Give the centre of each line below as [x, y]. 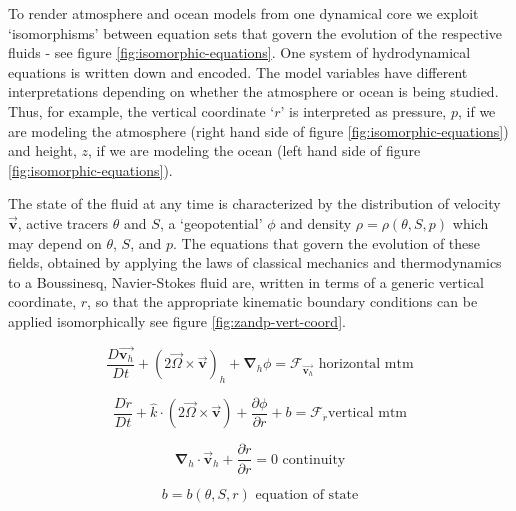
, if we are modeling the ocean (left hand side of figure [254, 150]
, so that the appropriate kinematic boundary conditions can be [282, 301]
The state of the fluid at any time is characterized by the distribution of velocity [254, 203]
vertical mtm [368, 413]
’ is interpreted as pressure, [363, 110]
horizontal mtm [366, 364]
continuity [314, 459]
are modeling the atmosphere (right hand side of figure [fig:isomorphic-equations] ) [258, 130]
